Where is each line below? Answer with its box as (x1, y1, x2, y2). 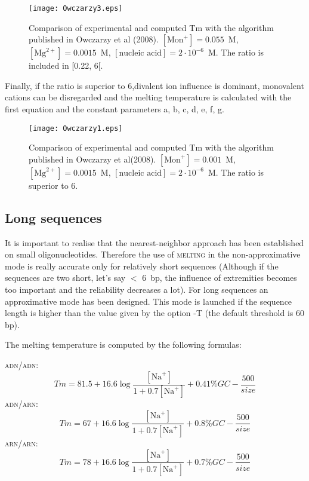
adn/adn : (5, 359, 39, 371)
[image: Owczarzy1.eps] (29, 124, 123, 133)
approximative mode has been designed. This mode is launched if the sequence (5, 295, 292, 307)
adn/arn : (5, 397, 38, 410)
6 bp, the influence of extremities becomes (142, 271, 297, 284)
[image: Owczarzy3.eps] (29, 4, 123, 13)
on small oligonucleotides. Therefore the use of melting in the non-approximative (5, 248, 301, 261)
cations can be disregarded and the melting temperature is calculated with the (5, 91, 292, 103)
